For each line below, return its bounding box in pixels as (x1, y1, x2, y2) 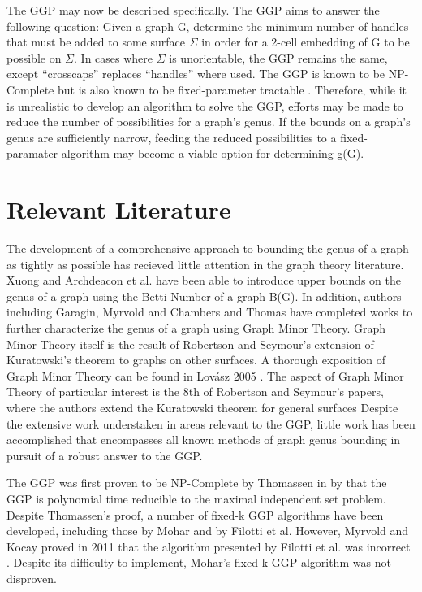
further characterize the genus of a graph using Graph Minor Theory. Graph (6, 320, 386, 337)
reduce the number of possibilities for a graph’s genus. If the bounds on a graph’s (6, 113, 411, 130)
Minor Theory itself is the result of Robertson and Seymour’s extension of (6, 335, 374, 352)
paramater (6, 145, 58, 162)
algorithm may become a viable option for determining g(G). (61, 145, 364, 162)
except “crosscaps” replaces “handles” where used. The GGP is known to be (6, 65, 385, 82)
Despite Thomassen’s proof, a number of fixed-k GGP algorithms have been (6, 506, 384, 523)
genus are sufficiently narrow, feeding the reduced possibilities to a (6, 128, 337, 146)
